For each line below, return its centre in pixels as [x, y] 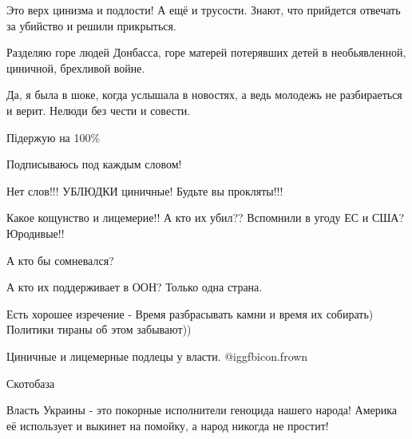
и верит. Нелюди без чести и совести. [99, 110]
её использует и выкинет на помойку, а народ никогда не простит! [168, 425]
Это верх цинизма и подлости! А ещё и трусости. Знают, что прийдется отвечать [204, 10]
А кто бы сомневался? [60, 260]
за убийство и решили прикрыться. [91, 25]
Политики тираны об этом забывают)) [99, 329]
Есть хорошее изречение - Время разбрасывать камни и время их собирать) [190, 313]
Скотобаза [31, 383]
